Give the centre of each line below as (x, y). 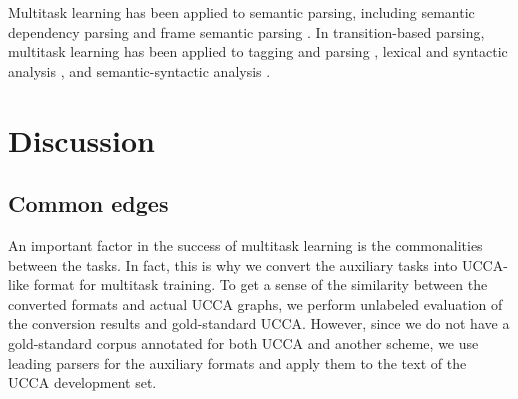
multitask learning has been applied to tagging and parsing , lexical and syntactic (258, 51)
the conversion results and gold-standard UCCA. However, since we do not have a (259, 323)
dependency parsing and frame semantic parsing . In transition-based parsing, (246, 31)
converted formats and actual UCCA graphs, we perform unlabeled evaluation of (255, 303)
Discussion (81, 139)
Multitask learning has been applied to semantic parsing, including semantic (241, 12)
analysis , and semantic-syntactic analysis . (139, 70)
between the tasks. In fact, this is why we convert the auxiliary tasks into (233, 264)
